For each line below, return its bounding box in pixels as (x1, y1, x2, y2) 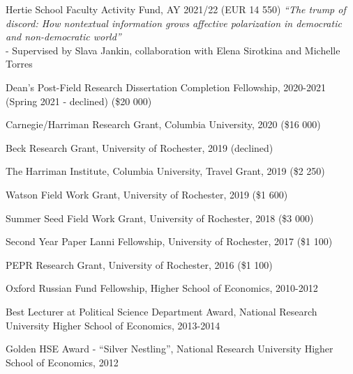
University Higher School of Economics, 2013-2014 (6, 318, 220, 332)
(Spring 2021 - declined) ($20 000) (6, 93, 152, 108)
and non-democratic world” (6, 29, 121, 44)
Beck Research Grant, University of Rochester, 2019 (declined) (6, 140, 273, 155)
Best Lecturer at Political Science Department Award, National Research (6, 304, 317, 318)
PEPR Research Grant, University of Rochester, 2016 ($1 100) (6, 257, 273, 272)
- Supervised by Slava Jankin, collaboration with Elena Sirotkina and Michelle (6, 42, 340, 57)
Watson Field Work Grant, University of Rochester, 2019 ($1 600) (6, 187, 288, 201)
